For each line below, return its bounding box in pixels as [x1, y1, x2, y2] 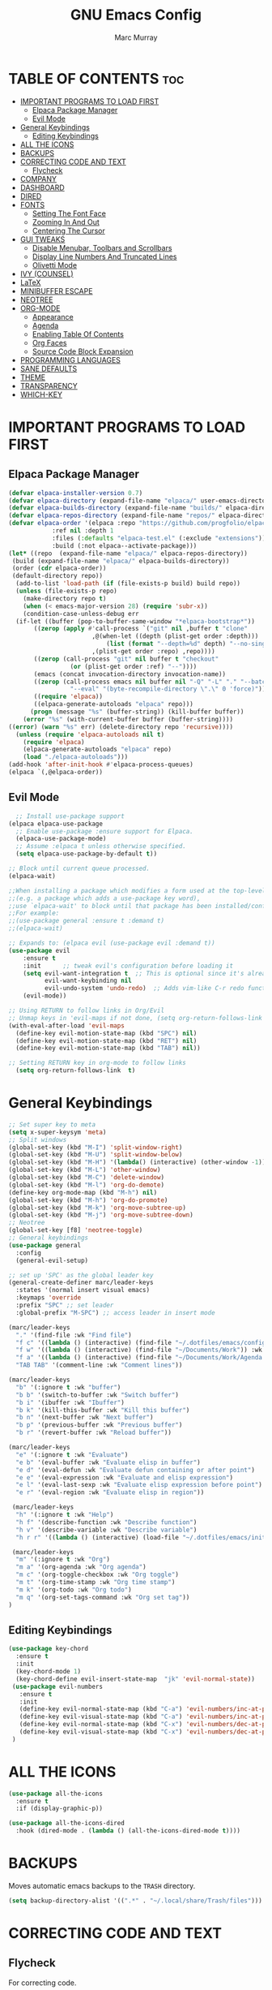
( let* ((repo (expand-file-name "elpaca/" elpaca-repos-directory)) [8, 549, 249, 558]
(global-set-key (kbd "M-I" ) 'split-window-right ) [8, 1143, 183, 1152]
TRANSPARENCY [19, 381, 79, 390]
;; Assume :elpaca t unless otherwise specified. [15, 842, 186, 851]
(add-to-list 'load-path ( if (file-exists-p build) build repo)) [15, 579, 241, 588]
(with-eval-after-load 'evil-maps [8, 1021, 125, 1030]
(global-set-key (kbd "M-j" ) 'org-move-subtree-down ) [8, 1211, 194, 1219]
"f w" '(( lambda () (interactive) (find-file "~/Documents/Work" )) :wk [15, 1346, 263, 1355]
